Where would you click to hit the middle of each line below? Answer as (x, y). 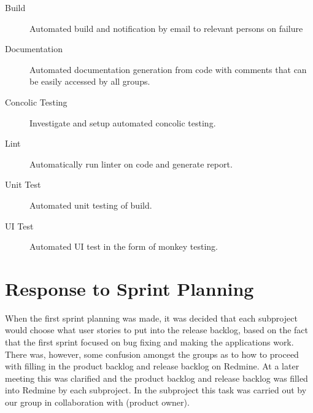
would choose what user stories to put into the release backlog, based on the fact (157, 330)
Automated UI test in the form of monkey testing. (124, 246)
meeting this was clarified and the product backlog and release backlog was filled (156, 378)
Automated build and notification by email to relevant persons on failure (166, 28)
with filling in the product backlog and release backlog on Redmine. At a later (152, 366)
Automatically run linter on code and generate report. (131, 164)
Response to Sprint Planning (129, 288)
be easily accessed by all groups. (90, 81)
